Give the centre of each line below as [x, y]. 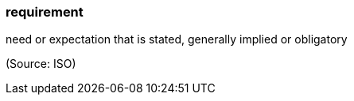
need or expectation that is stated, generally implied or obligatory [177, 39]
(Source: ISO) [41, 64]
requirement [45, 12]
